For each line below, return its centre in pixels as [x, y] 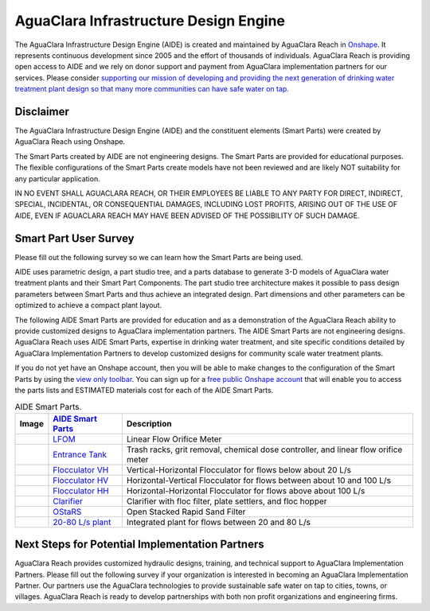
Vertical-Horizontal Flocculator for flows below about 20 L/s [239, 469]
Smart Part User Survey [74, 238]
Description [149, 423]
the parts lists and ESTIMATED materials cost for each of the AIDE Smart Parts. [144, 390]
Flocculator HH [81, 491]
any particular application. [57, 178]
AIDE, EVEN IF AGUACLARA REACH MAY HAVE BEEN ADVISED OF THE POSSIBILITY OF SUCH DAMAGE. [187, 216]
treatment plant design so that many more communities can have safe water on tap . [152, 89]
